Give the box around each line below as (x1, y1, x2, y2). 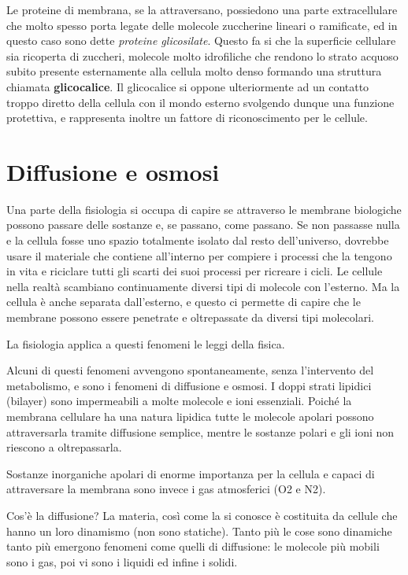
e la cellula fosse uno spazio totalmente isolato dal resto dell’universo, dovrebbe (6, 232, 389, 249)
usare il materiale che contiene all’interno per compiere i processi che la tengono (6, 247, 392, 264)
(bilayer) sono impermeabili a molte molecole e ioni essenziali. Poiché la (6, 393, 352, 409)
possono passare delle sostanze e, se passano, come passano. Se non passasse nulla (6, 216, 400, 233)
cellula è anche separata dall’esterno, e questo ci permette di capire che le (6, 293, 361, 310)
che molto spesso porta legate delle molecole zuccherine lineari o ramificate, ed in (6, 17, 398, 33)
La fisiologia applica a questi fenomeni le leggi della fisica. (6, 335, 285, 352)
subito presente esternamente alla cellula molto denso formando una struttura (6, 63, 382, 79)
